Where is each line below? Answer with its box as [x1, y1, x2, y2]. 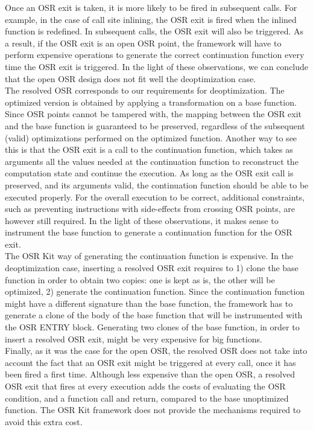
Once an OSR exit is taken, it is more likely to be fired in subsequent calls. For [5, 1, 297, 13]
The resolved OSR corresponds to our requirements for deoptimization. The [5, 84, 285, 97]
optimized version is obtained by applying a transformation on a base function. [5, 95, 297, 108]
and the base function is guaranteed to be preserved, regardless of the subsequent [5, 119, 305, 132]
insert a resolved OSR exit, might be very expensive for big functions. [5, 332, 262, 345]
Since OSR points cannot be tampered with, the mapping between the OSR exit [5, 107, 302, 120]
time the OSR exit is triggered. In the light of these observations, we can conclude [5, 60, 309, 72]
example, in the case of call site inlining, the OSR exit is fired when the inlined [5, 13, 297, 25]
